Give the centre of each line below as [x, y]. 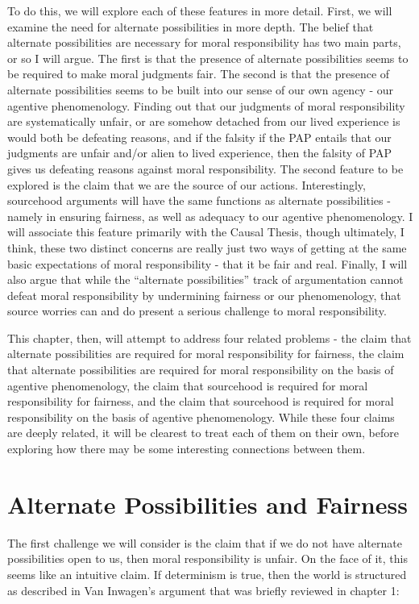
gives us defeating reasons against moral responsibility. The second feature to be [205, 168]
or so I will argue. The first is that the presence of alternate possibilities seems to [208, 58]
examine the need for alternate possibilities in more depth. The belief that [191, 26]
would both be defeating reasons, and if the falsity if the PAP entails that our [199, 137]
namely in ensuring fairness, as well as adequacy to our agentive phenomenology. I [210, 216]
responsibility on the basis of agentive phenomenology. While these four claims [201, 417]
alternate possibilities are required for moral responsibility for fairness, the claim [206, 354]
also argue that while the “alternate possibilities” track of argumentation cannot [205, 279]
